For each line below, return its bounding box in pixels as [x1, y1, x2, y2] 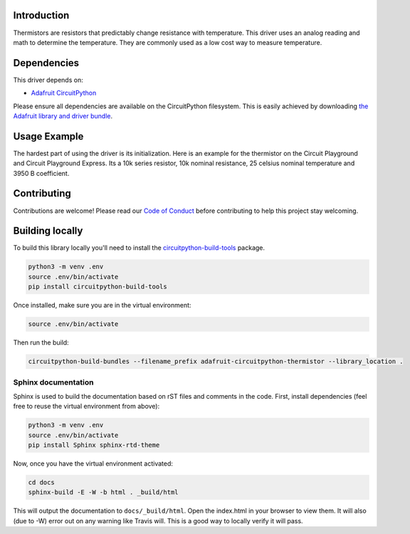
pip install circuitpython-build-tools [28, 283, 167, 291]
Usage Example [13, 130, 84, 142]
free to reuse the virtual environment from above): [13, 402, 160, 411]
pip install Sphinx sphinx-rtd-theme [28, 441, 160, 449]
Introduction [13, 9, 70, 21]
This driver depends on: [13, 75, 83, 84]
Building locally [13, 225, 83, 237]
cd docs [28, 478, 55, 487]
